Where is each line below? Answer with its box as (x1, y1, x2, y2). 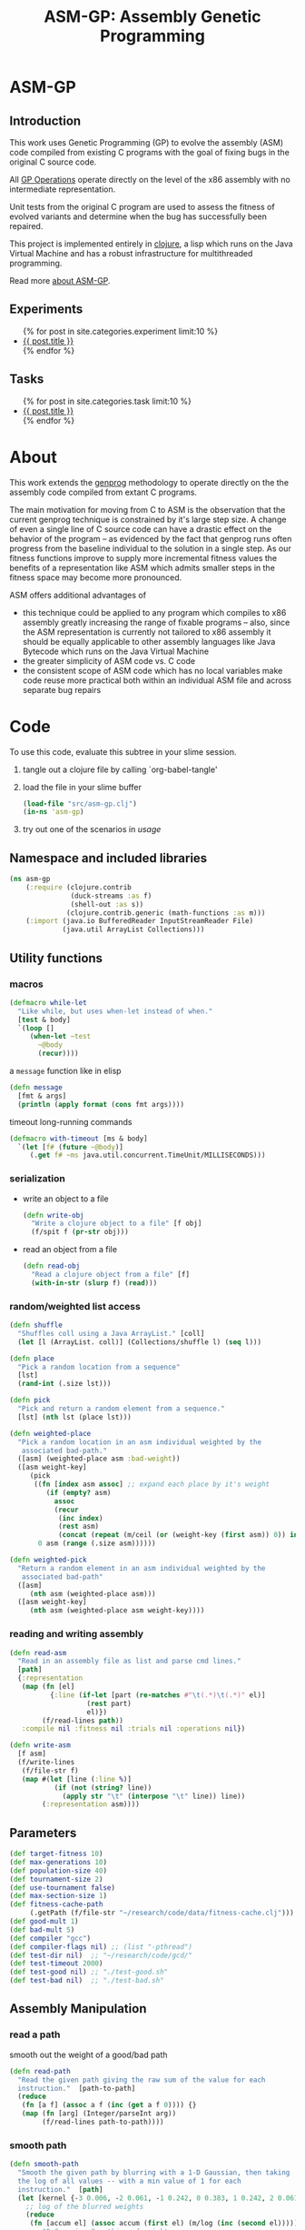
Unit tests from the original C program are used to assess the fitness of (9, 202, 275, 212)
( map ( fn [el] (21, 1683, 75, 1692)
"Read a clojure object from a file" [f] (31, 1271, 191, 1280)
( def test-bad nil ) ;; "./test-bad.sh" (9, 1976, 165, 1985)
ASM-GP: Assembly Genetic (44, 6, 261, 27)
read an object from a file (22, 1244, 118, 1255)
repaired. (9, 221, 44, 231)
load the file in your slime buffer (22, 781, 143, 792)
